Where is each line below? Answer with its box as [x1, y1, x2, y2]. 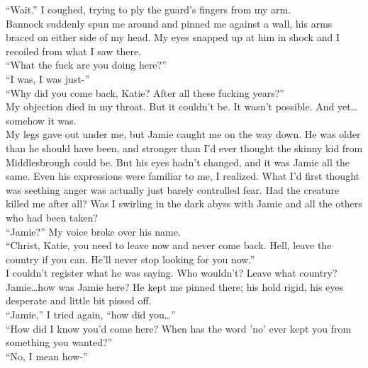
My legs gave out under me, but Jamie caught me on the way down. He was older [6, 127, 361, 142]
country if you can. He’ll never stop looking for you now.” [6, 251, 255, 266]
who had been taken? [6, 209, 98, 224]
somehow [6, 113, 45, 127]
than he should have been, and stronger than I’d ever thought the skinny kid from [6, 140, 363, 155]
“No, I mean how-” [6, 348, 88, 363]
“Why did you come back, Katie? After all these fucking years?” [6, 85, 284, 100]
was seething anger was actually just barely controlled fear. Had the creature [6, 182, 340, 197]
